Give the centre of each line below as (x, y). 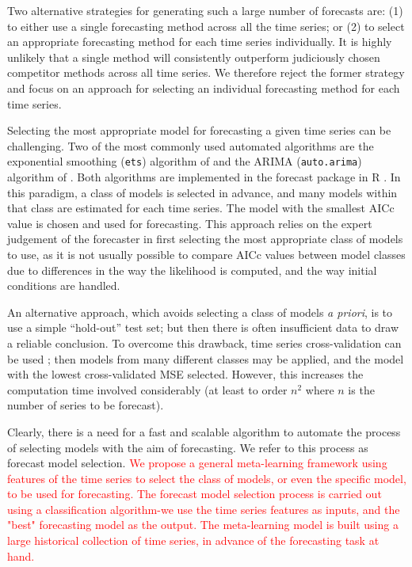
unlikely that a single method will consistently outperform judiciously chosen (194, 57)
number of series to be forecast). (86, 405)
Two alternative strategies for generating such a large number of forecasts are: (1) (205, 10)
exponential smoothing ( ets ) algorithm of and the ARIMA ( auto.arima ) (185, 161)
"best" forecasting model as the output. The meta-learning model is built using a (203, 525)
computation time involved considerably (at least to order (147, 389)
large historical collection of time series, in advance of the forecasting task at (193, 540)
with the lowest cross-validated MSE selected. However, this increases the (185, 374)
